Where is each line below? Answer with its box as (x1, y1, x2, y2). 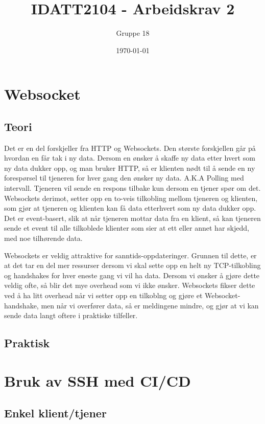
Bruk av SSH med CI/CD (4, 370, 191, 391)
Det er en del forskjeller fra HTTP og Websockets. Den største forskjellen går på (4, 142, 256, 153)
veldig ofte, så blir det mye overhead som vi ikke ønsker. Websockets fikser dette (4, 280, 255, 291)
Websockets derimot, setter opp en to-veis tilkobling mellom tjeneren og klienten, (4, 192, 258, 203)
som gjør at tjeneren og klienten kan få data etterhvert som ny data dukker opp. (4, 203, 256, 213)
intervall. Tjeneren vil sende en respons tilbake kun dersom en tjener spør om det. (4, 183, 261, 193)
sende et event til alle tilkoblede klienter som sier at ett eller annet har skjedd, (4, 222, 249, 233)
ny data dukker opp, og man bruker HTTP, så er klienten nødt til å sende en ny (4, 162, 255, 173)
